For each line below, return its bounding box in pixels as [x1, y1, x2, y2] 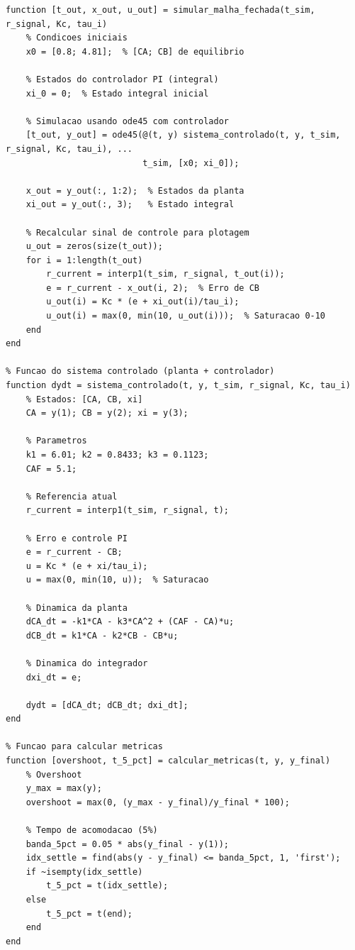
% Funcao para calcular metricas [6, 741, 163, 752]
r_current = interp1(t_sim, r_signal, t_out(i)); [46, 269, 285, 280]
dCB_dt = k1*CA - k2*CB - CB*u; [26, 630, 179, 641]
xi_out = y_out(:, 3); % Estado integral [26, 199, 235, 210]
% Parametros [26, 436, 87, 446]
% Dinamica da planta [26, 602, 128, 613]
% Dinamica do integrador [26, 658, 148, 668]
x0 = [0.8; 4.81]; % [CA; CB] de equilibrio [26, 46, 244, 57]
